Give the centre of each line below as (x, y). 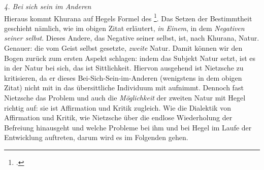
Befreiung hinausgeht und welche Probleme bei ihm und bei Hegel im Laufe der (128, 127)
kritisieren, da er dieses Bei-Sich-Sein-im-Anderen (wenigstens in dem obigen (123, 77)
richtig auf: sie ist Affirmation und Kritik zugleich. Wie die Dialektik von (118, 107)
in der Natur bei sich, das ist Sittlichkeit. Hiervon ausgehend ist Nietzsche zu (124, 68)
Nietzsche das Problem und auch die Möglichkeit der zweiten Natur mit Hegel (125, 97)
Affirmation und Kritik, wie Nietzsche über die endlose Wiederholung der (118, 117)
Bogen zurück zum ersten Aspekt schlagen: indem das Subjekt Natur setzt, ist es (130, 58)
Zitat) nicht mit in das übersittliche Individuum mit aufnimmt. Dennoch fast (124, 88)
